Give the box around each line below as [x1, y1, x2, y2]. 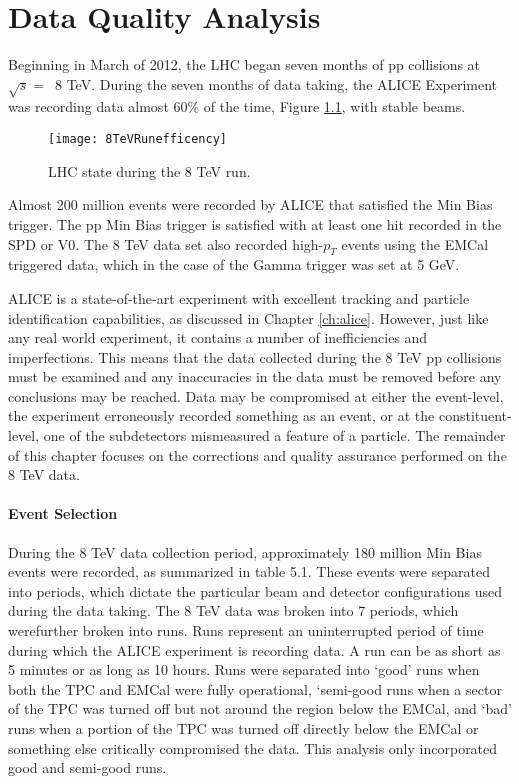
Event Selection [8, 503, 118, 524]
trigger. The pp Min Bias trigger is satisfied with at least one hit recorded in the [8, 213, 502, 234]
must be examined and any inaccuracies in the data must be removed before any [8, 366, 502, 387]
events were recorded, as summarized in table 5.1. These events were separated [8, 561, 491, 582]
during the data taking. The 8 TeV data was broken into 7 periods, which [8, 600, 459, 621]
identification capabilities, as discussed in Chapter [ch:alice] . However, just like [8, 307, 489, 328]
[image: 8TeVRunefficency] [48, 132, 227, 147]
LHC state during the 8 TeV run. [48, 160, 251, 181]
